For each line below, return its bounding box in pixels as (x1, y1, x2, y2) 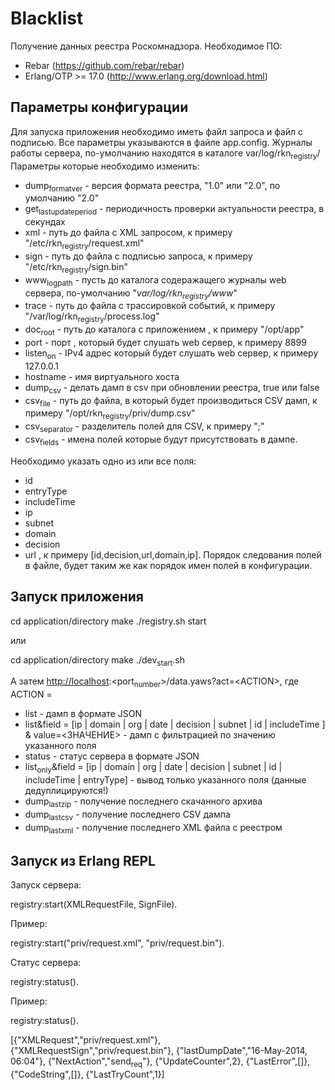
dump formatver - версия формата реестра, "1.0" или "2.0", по (24, 179, 281, 194)
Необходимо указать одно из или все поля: (10, 455, 197, 467)
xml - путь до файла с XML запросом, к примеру (24, 227, 233, 239)
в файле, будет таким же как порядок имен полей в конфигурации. (24, 559, 313, 571)
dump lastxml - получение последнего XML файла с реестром (24, 821, 283, 836)
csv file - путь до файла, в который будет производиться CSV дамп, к (24, 394, 318, 409)
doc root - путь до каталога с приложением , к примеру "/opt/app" (24, 323, 305, 337)
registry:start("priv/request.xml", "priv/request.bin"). (10, 937, 225, 949)
